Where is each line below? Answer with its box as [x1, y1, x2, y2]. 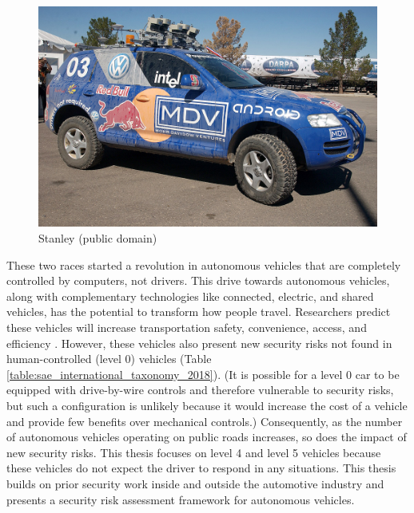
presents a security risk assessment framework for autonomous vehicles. [6, 491, 355, 507]
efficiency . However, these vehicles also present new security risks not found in [6, 334, 392, 351]
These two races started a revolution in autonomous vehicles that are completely [6, 256, 401, 273]
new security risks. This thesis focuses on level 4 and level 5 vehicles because [6, 444, 381, 460]
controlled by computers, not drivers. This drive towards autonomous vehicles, [6, 272, 390, 289]
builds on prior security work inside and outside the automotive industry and [6, 475, 384, 491]
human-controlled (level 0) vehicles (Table [6, 350, 212, 367]
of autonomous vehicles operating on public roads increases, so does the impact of [6, 428, 407, 445]
